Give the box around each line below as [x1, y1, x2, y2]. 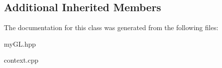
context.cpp [4, 55, 38, 65]
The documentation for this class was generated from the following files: [4, 22, 219, 33]
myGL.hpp [4, 38, 36, 49]
